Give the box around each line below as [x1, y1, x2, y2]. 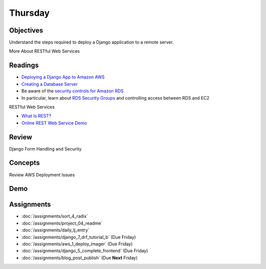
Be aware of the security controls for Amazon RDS [21, 88, 124, 94]
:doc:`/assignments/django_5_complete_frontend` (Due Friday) [21, 248, 148, 254]
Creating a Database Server [21, 81, 78, 87]
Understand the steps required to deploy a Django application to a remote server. [9, 39, 174, 45]
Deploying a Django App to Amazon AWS [21, 74, 105, 80]
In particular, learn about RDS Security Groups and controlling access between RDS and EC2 [21, 95, 209, 101]
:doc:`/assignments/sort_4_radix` [21, 213, 88, 219]
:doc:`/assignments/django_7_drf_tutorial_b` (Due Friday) [21, 234, 136, 240]
